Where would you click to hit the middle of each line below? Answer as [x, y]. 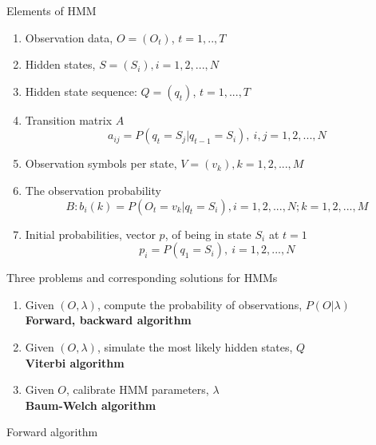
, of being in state [208, 234]
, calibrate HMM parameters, [138, 389]
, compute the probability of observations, [200, 304]
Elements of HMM [51, 10]
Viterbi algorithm [75, 362]
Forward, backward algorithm [108, 320]
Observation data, [69, 37]
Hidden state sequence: [81, 91]
